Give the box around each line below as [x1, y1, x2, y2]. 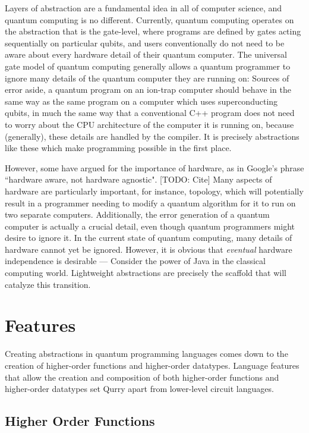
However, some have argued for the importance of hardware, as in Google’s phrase [5, 161, 304, 174]
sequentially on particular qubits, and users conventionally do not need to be [5, 36, 285, 49]
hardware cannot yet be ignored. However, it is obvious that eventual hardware [5, 243, 292, 255]
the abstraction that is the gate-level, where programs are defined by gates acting [5, 25, 301, 37]
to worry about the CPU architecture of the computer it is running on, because [5, 118, 294, 130]
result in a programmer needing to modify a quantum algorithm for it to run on [5, 196, 296, 209]
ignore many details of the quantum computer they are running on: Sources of [5, 71, 289, 84]
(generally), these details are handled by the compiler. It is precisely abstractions [5, 130, 299, 142]
